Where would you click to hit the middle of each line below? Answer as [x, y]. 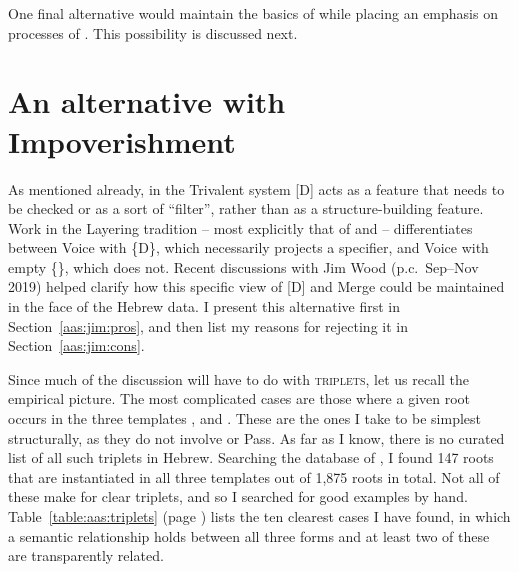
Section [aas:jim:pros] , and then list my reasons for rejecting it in [208, 325]
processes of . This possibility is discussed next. [153, 32]
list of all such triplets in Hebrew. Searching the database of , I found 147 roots [251, 457]
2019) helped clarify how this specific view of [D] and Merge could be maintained [256, 286]
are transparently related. [86, 555]
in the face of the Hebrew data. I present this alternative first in [204, 306]
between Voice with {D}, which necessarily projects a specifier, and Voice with [248, 247]
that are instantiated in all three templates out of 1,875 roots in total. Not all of [254, 476]
